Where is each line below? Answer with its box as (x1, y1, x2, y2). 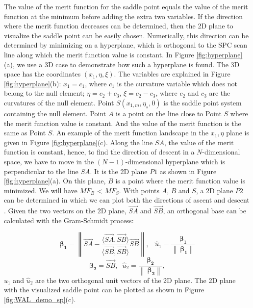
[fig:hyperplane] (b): (4, 78, 61, 88)
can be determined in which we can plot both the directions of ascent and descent (4, 195, 250, 205)
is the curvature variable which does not (117, 78, 237, 88)
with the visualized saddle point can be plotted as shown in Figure (4, 284, 204, 295)
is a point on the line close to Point (116, 108, 222, 118)
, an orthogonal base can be (163, 205, 246, 216)
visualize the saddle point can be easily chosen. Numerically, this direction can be (4, 30, 249, 40)
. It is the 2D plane (90, 166, 148, 176)
